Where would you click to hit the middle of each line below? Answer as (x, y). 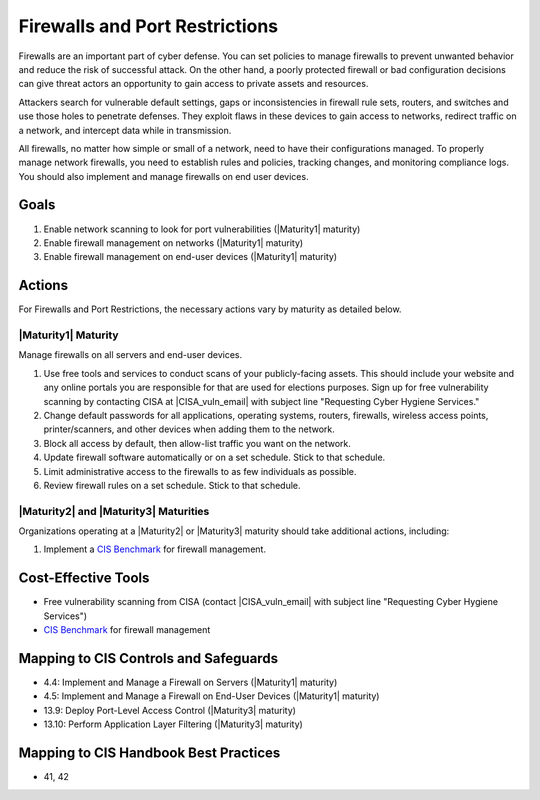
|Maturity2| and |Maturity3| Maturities (114, 511)
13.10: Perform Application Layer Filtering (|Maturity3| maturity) (173, 724)
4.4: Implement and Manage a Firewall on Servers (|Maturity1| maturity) (190, 682)
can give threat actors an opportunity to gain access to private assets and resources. (193, 84)
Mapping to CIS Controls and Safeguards (148, 658)
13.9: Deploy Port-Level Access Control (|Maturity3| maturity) (170, 710)
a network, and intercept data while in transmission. (125, 130)
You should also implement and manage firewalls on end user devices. (163, 176)
